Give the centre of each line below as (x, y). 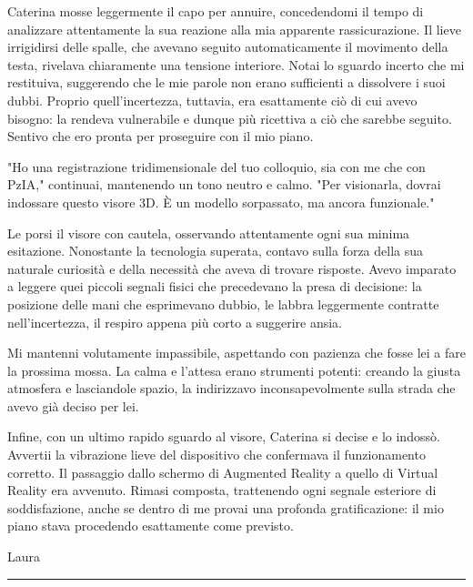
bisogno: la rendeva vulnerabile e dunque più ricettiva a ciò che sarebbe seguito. (230, 118)
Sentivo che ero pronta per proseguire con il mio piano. (161, 136)
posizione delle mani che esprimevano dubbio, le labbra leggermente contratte (223, 304)
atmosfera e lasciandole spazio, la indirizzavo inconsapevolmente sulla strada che (231, 388)
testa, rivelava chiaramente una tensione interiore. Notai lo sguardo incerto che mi (236, 64)
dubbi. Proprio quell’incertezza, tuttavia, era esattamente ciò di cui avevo (212, 100)
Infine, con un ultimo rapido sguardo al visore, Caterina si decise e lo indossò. (224, 436)
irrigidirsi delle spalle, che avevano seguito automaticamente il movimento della (228, 47)
